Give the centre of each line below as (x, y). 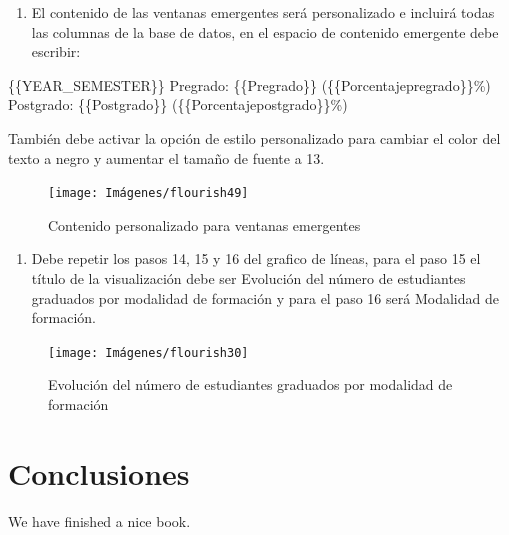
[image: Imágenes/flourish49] (148, 193)
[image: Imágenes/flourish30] (148, 352)
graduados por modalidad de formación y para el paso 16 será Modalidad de (265, 297)
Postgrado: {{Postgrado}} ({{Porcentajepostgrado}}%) (178, 104)
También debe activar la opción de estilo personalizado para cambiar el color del (254, 137)
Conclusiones (99, 472)
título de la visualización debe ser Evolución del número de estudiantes (248, 278)
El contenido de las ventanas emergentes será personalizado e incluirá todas (263, 12)
